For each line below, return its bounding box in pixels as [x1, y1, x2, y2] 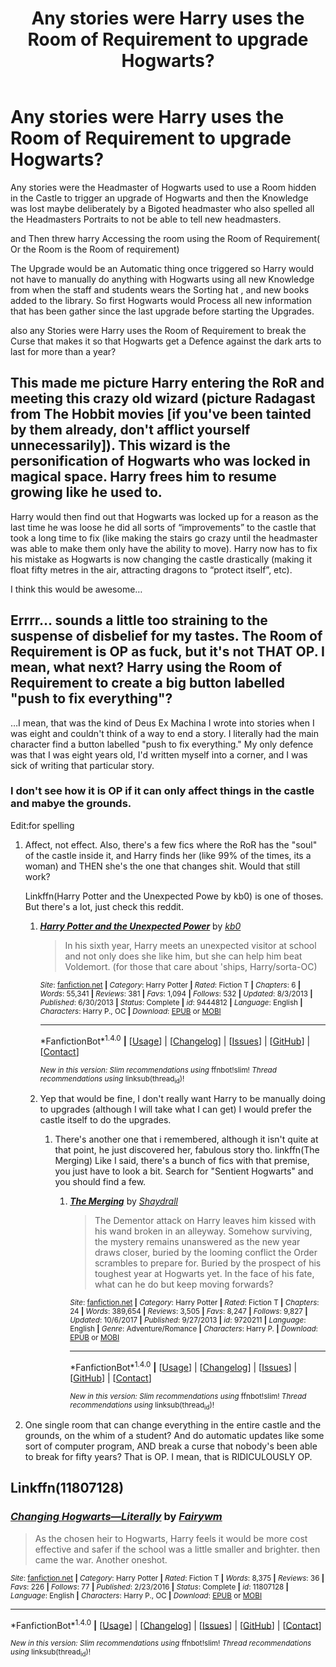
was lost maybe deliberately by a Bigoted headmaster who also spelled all [10, 202, 315, 214]
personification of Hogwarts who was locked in [10, 453, 311, 470]
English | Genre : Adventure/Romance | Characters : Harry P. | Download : [69, 1323, 318, 1334]
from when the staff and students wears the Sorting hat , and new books [10, 283, 310, 296]
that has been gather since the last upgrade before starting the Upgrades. [10, 305, 315, 317]
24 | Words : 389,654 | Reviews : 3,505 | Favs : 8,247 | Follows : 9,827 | [69, 1306, 308, 1316]
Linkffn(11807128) [10, 1480, 125, 1497]
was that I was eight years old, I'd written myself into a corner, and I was [10, 748, 308, 761]
